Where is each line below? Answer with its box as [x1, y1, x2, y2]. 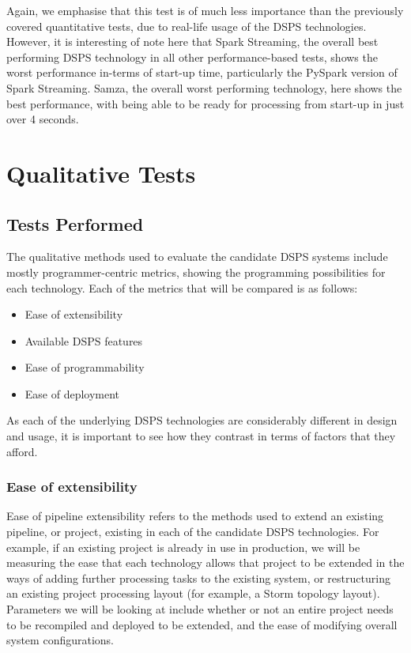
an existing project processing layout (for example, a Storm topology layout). [6, 585, 380, 602]
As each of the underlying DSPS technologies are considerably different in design [6, 412, 398, 428]
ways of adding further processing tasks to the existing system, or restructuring [6, 569, 390, 586]
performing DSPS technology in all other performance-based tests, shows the [6, 48, 378, 65]
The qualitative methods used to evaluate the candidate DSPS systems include [6, 248, 388, 265]
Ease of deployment [25, 385, 120, 402]
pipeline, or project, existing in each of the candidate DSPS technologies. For [6, 523, 379, 540]
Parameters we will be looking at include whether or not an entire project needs [6, 601, 394, 617]
